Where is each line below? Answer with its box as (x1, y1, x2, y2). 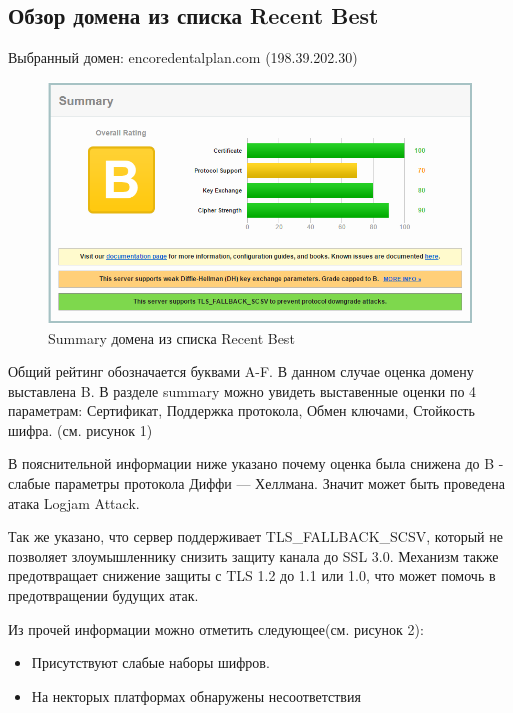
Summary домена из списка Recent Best (48, 327, 295, 348)
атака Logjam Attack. (8, 492, 140, 513)
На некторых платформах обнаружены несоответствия (31, 685, 361, 706)
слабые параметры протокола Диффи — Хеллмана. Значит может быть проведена (8, 473, 505, 494)
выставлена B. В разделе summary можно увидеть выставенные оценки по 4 (8, 380, 477, 401)
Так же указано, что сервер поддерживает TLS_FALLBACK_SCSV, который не (8, 526, 503, 547)
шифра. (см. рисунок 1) (8, 419, 153, 440)
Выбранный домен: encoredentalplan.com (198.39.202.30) (8, 47, 358, 68)
